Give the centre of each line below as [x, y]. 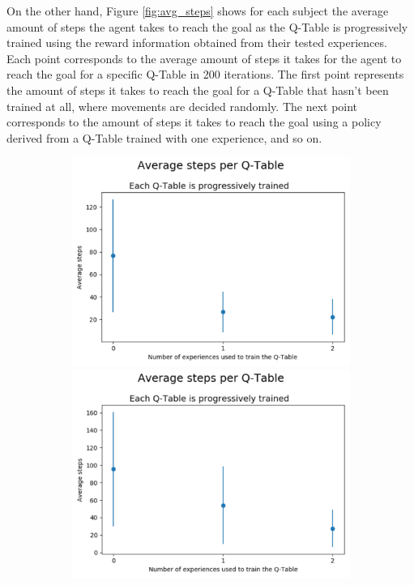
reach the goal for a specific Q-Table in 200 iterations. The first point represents [205, 74]
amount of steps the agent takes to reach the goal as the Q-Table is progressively [207, 26]
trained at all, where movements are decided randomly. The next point [182, 106]
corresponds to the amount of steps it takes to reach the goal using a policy [194, 122]
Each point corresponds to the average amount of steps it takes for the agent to [204, 58]
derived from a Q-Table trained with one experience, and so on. [164, 137]
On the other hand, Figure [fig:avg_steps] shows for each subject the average [198, 11]
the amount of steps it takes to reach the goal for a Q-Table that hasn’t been [198, 90]
